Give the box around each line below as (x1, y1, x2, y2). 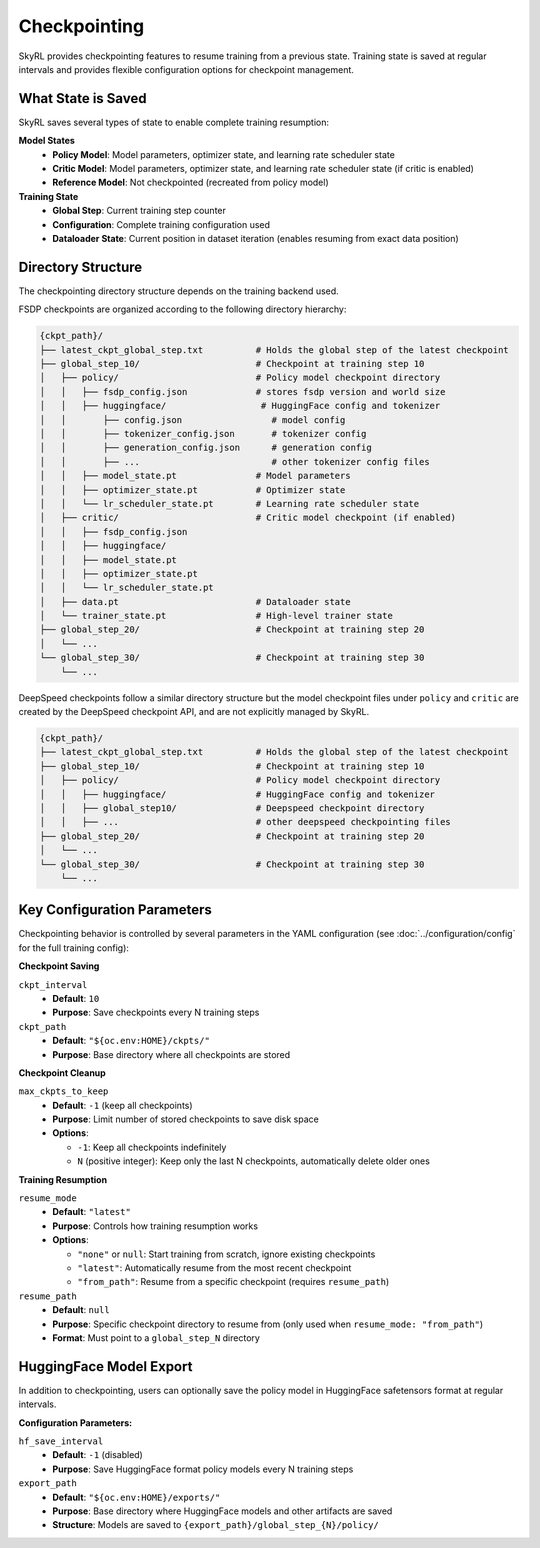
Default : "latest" (52, 1206, 132, 1218)
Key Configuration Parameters (18, 901, 212, 919)
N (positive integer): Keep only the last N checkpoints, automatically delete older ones (77, 1155, 430, 1167)
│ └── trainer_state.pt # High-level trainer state (39, 610, 394, 622)
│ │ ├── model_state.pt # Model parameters (39, 470, 351, 482)
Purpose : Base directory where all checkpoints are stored (52, 1048, 291, 1060)
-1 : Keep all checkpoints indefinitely (77, 1141, 227, 1153)
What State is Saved (18, 90, 147, 107)
